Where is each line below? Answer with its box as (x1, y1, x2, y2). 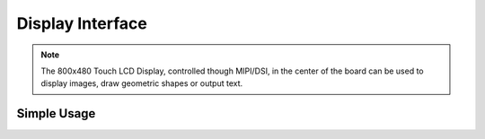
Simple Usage (16, 106, 96, 121)
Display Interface (16, 13, 147, 33)
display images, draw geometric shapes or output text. (40, 78, 243, 89)
